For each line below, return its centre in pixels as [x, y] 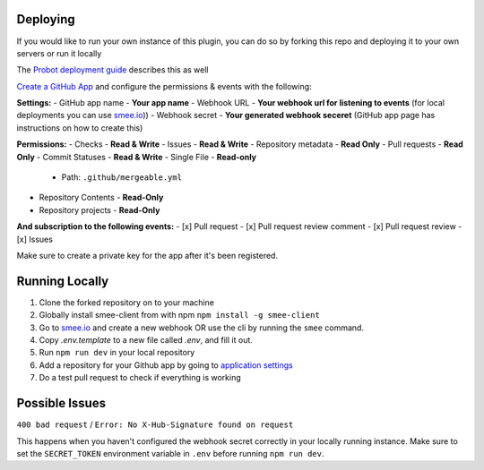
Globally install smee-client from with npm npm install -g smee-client [179, 315]
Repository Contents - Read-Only [101, 198]
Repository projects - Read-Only [99, 209]
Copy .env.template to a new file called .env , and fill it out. [146, 340]
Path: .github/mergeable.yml [122, 177]
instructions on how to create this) [80, 128]
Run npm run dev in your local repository [117, 353]
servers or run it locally [59, 53]
